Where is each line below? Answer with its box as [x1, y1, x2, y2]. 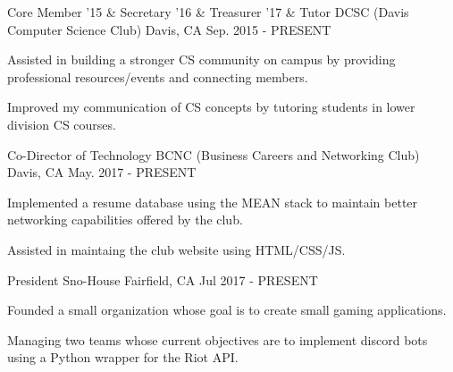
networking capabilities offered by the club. [7, 210, 243, 229]
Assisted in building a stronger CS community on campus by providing [7, 50, 396, 69]
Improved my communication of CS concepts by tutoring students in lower [7, 97, 415, 116]
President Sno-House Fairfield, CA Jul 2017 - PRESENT [7, 270, 318, 289]
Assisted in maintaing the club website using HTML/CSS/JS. [7, 240, 346, 258]
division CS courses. [7, 114, 116, 133]
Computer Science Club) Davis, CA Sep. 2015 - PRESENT [7, 20, 331, 38]
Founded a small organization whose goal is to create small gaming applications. [7, 300, 447, 319]
